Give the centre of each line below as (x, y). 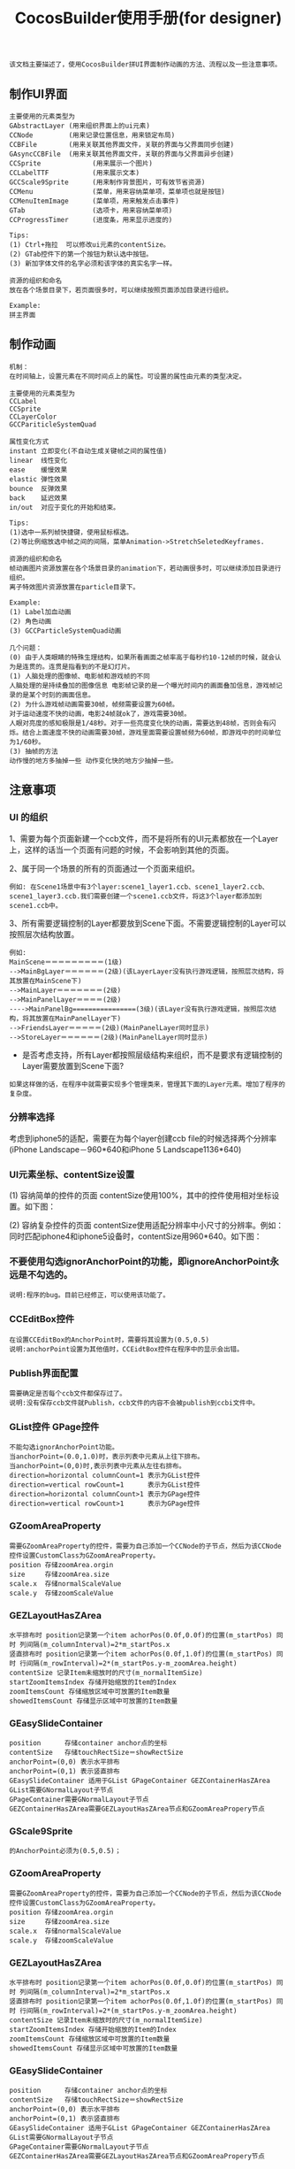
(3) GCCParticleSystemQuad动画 (65, 631)
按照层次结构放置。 (44, 934)
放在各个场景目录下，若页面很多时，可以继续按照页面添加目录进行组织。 (121, 290)
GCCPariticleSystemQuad (53, 424)
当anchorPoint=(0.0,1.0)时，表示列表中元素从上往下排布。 (107, 1457)
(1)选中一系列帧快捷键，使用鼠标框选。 (71, 532)
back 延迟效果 (38, 498)
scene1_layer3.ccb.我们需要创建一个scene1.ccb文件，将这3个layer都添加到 (136, 896)
